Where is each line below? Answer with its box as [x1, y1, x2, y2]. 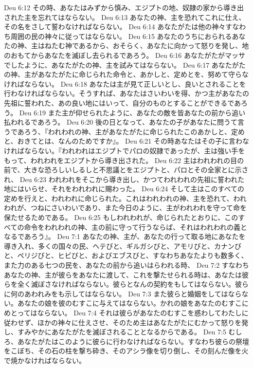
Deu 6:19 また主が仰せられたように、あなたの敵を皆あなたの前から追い [19, 107, 246, 117]
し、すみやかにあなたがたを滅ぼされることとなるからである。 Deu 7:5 [4, 327, 226, 337]
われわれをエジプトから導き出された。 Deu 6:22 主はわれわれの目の [30, 155, 244, 165]
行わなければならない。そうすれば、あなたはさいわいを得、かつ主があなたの [4, 88, 249, 98]
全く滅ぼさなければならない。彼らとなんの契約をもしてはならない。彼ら [17, 279, 249, 289]
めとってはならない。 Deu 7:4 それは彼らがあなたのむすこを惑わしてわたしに [4, 308, 249, 317]
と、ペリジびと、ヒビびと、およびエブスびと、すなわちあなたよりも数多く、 [4, 250, 248, 260]
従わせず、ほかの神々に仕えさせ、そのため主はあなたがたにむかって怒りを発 [4, 317, 249, 327]
